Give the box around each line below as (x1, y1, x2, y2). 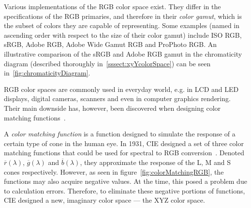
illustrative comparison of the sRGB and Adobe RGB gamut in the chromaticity (4, 48, 242, 59)
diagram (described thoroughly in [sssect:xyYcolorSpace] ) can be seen (4, 58, 211, 68)
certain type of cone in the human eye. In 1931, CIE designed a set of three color (4, 138, 244, 148)
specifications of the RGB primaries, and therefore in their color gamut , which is (4, 11, 242, 21)
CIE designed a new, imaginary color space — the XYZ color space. (4, 195, 205, 205)
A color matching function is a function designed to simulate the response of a (4, 129, 236, 139)
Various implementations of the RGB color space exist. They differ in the (4, 1, 221, 11)
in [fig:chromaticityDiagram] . (4, 68, 90, 78)
